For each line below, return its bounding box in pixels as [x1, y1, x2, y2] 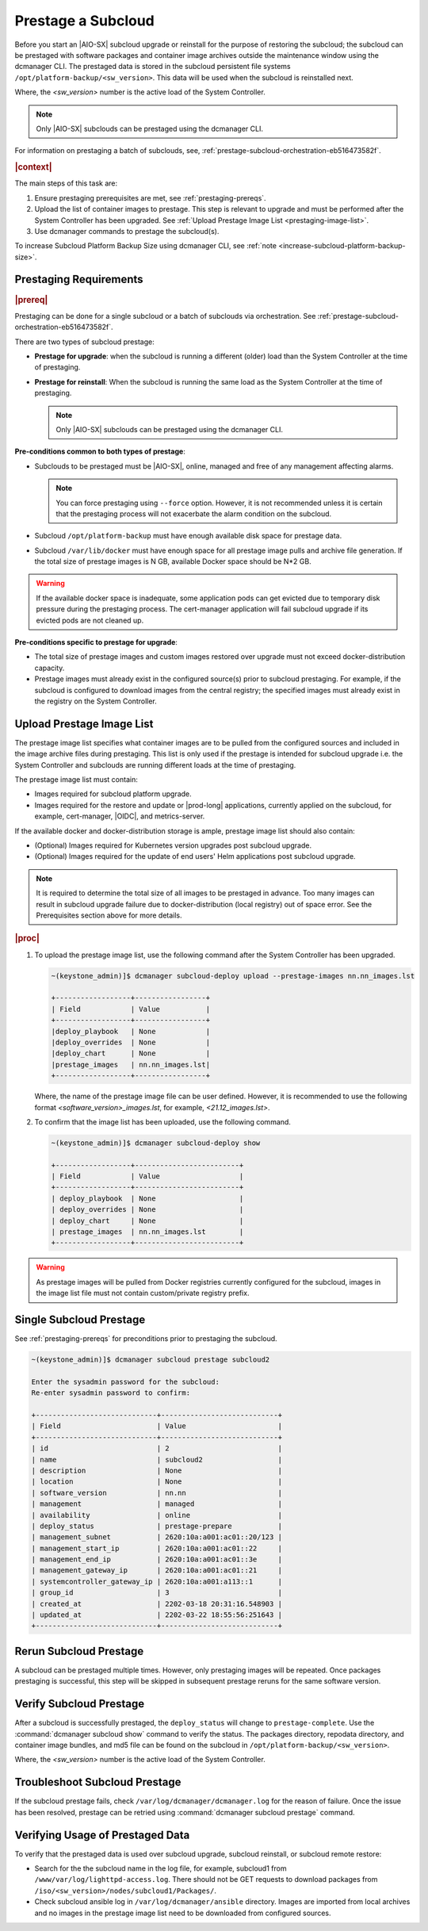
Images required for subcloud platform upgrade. [34, 789, 192, 799]
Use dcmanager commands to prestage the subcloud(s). [34, 226, 220, 236]
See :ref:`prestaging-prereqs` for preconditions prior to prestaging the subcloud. [14, 1334, 277, 1343]
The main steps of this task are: [14, 178, 118, 188]
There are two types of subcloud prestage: [14, 337, 155, 347]
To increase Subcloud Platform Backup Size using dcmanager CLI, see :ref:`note [14, 241, 277, 251]
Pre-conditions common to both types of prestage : [14, 446, 185, 456]
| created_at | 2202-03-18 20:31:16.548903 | [31, 1599, 283, 1608]
